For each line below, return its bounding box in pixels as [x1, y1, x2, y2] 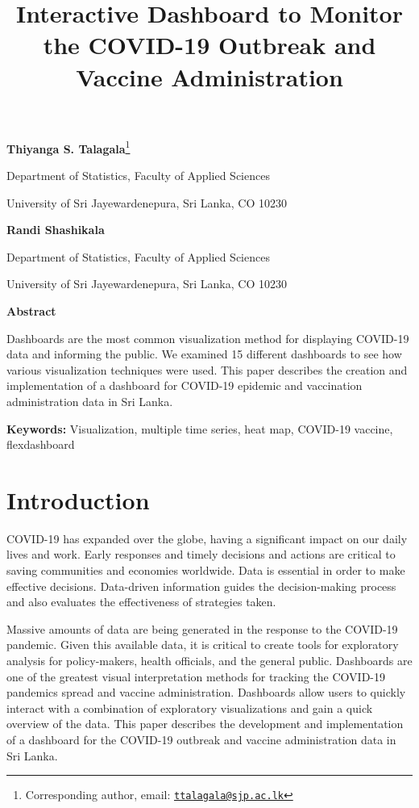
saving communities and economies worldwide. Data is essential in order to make [6, 562, 405, 579]
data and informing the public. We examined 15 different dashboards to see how [6, 345, 402, 362]
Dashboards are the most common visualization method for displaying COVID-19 [6, 329, 409, 346]
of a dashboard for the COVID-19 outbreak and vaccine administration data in [6, 731, 396, 747]
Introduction [6, 483, 150, 516]
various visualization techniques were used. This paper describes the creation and [6, 361, 408, 378]
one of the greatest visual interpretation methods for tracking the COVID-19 [6, 668, 386, 684]
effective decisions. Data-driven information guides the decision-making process [6, 577, 396, 594]
